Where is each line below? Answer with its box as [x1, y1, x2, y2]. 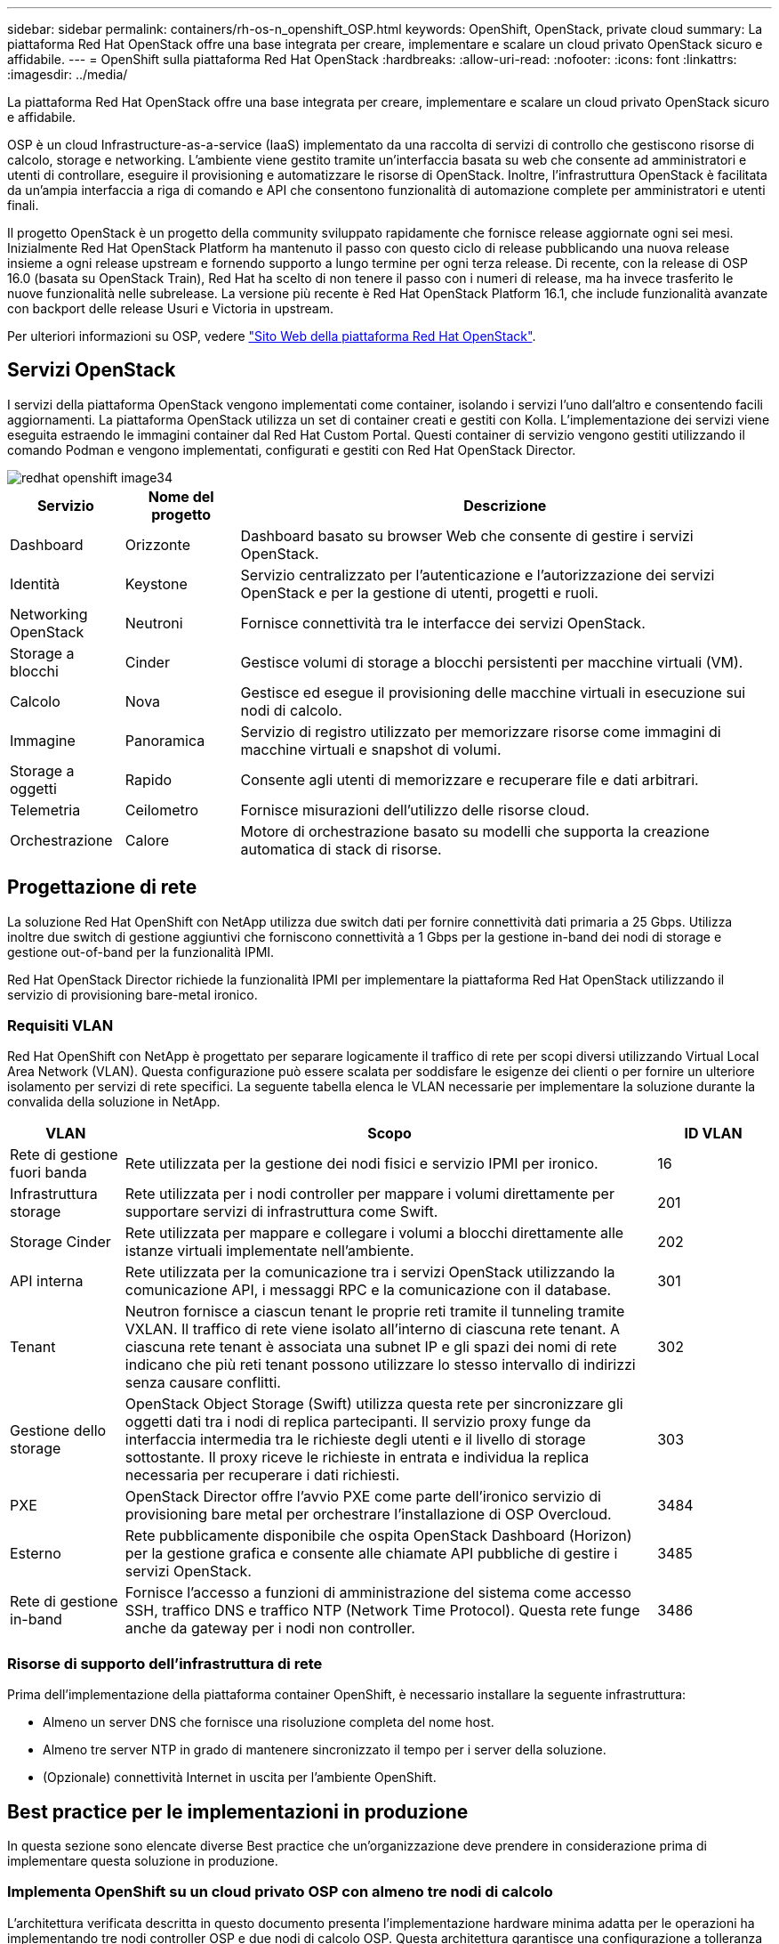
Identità [10, 574, 60, 593]
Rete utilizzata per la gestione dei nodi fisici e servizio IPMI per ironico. [124, 1154, 598, 1173]
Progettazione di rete [7, 876, 197, 899]
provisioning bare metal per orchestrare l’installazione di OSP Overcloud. [124, 1505, 612, 1524]
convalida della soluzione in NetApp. [7, 1094, 221, 1110]
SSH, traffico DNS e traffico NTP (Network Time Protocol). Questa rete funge [124, 1601, 640, 1620]
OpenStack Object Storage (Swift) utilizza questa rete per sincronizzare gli [124, 1395, 623, 1413]
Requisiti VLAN [7, 1017, 114, 1035]
